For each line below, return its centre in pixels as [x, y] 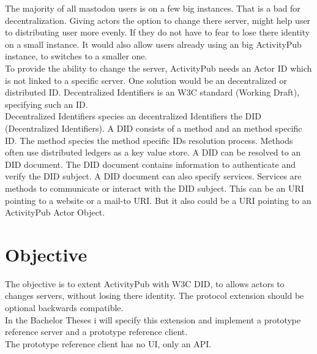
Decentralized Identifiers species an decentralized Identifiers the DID [133, 116]
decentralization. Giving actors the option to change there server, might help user [158, 20]
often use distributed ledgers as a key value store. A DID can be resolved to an [153, 152]
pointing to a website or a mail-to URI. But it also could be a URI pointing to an [158, 200]
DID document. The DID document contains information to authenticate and [150, 164]
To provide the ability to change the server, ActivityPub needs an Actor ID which [158, 68]
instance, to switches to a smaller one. [76, 56]
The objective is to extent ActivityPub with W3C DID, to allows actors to [145, 283]
